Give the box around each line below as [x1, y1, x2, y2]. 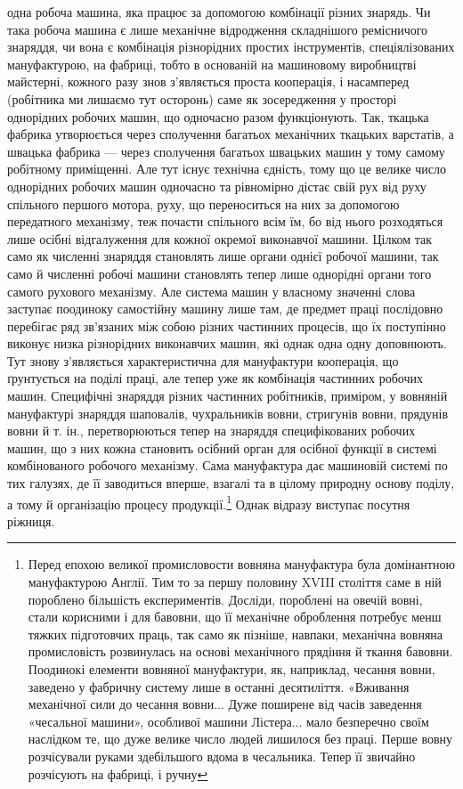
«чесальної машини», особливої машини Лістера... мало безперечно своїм [28, 712, 429, 730]
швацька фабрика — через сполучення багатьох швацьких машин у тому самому [7, 142, 445, 160]
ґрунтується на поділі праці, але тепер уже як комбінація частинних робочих [7, 369, 424, 387]
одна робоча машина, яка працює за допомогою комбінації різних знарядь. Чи [7, 3, 431, 20]
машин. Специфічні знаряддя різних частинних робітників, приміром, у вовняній [7, 386, 448, 405]
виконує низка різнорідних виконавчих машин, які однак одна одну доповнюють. [7, 334, 447, 353]
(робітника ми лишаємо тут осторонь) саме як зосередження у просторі [7, 89, 397, 108]
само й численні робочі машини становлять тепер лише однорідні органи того [7, 264, 432, 282]
